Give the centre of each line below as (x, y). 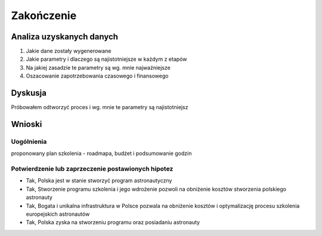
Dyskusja (29, 93)
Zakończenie (44, 15)
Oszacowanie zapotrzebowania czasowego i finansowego (97, 76)
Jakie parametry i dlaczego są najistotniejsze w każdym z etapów (106, 59)
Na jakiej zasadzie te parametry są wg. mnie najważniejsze (98, 67)
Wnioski (27, 124)
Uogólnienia (29, 141)
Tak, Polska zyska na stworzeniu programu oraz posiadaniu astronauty (113, 222)
